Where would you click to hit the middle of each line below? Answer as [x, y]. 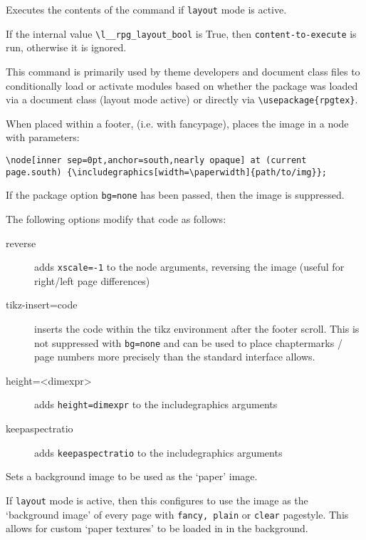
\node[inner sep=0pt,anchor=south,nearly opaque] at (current [156, 160]
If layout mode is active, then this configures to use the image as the [157, 500]
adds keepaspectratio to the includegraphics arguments [158, 452]
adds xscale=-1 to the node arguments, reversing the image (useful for [189, 267]
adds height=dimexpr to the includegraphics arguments [156, 404]
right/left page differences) [92, 280]
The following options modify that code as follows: [116, 218]
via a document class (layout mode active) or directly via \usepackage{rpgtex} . [182, 99]
